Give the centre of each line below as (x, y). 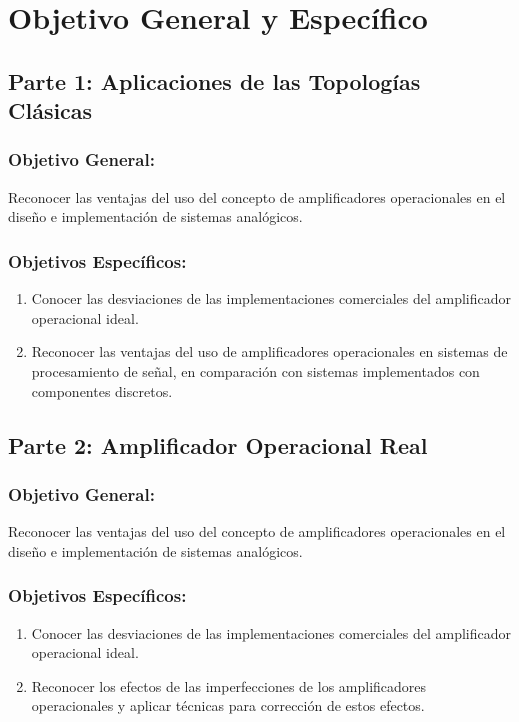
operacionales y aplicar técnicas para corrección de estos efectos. (228, 705)
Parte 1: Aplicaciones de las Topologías (214, 80)
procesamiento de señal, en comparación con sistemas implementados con (255, 370)
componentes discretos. (102, 390)
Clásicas (50, 110)
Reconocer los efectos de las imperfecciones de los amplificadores (229, 685)
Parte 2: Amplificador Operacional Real (218, 444)
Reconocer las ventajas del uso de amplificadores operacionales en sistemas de (269, 351)
